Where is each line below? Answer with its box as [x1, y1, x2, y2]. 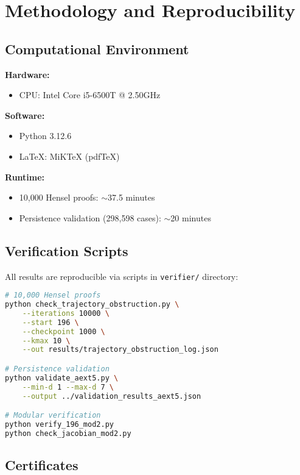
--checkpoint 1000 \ [22, 327, 105, 336]
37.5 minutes [107, 191, 155, 204]
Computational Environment [5, 39, 189, 58]
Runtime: [5, 170, 45, 183]
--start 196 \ [22, 318, 79, 327]
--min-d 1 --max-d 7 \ [22, 382, 114, 391]
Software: [5, 109, 45, 121]
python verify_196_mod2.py [5, 420, 114, 429]
